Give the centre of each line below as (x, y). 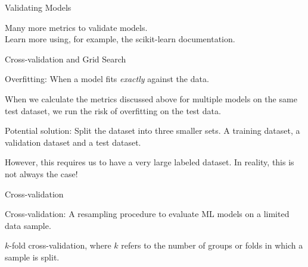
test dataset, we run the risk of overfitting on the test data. (113, 110)
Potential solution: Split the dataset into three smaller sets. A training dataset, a (153, 131)
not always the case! (41, 173)
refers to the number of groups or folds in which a (212, 245)
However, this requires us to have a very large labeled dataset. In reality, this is (150, 162)
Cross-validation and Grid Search (66, 59)
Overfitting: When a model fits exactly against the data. (107, 79)
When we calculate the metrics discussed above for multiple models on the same (151, 98)
